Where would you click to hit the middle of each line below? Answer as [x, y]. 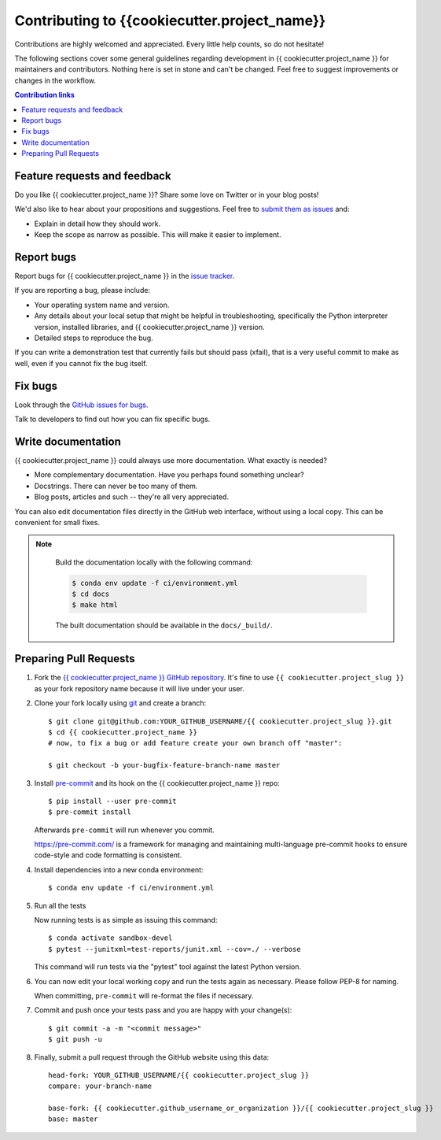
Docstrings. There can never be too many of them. [116, 486]
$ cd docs [91, 594]
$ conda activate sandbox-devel [110, 938]
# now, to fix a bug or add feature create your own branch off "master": [195, 743]
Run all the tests [60, 905]
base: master [73, 1119]
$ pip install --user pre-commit [112, 801]
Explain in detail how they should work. [97, 224]
